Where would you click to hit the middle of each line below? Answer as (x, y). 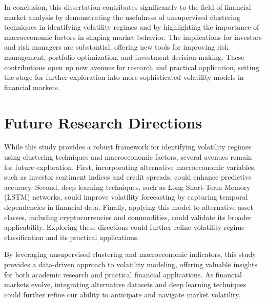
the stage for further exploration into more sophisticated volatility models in (124, 77)
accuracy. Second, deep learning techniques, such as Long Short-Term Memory (127, 187)
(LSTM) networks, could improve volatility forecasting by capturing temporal (126, 197)
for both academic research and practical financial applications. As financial (123, 274)
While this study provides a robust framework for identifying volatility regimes (128, 147)
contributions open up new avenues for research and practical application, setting (132, 67)
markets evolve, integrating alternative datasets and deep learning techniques (125, 284)
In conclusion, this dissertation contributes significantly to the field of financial (128, 7)
